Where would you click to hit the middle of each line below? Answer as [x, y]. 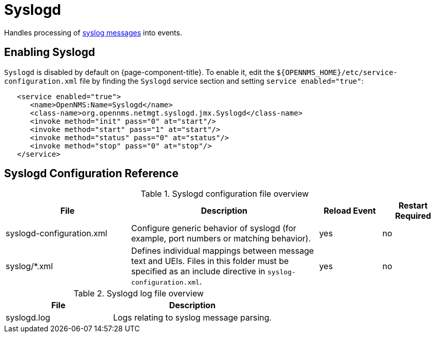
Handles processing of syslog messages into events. [93, 32]
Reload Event [350, 211]
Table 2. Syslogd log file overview [139, 294]
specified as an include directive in [198, 272]
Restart [413, 206]
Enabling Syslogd [50, 52]
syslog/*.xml [29, 266]
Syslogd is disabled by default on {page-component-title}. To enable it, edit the [140, 72]
